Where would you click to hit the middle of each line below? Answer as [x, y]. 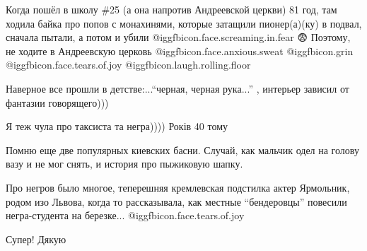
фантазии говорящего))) [57, 102]
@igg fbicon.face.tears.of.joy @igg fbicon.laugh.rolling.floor [128, 65]
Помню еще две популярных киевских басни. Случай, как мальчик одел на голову [182, 150]
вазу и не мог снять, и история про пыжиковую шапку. [124, 164]
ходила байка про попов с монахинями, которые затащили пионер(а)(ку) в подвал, [184, 23]
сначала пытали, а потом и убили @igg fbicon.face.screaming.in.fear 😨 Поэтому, [178, 37]
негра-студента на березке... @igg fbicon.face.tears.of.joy [125, 215]
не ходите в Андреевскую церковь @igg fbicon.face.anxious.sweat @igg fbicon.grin [180, 51]
